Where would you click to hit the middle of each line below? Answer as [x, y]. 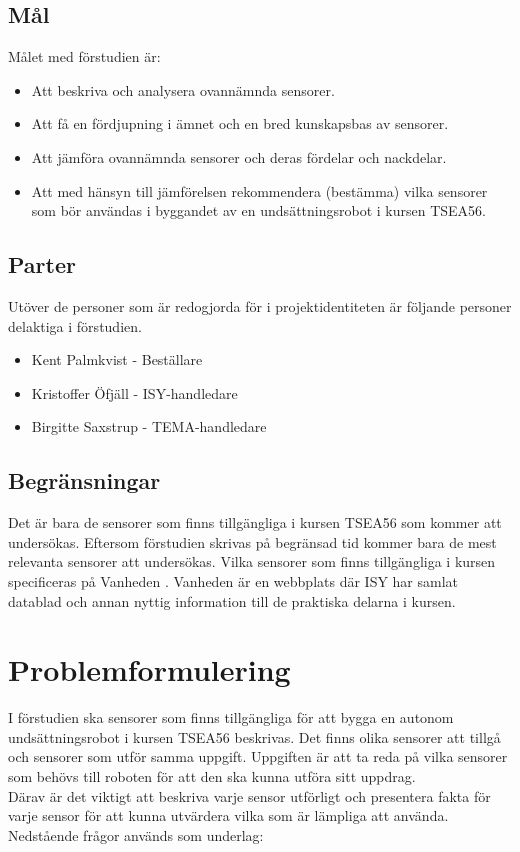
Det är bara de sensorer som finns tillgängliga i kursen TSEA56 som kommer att [255, 522]
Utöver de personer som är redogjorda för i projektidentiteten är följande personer [260, 305]
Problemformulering [149, 669]
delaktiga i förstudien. [75, 325]
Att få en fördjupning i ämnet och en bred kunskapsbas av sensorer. [240, 123]
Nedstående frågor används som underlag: [136, 834]
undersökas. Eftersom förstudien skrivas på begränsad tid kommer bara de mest [252, 541]
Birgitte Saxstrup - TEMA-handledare [149, 426]
